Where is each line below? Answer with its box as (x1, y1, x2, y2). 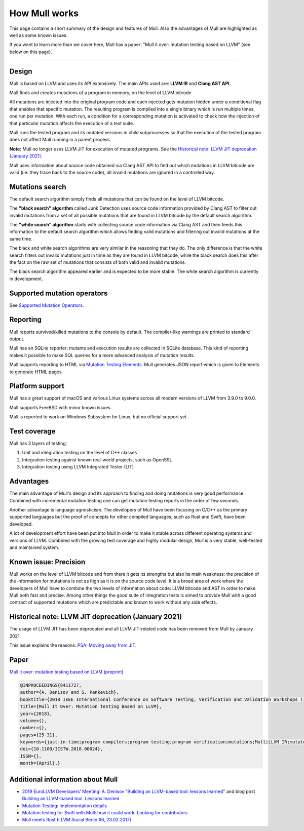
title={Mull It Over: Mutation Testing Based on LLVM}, (20, 704, 162, 709)
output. (9, 336, 25, 342)
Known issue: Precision (9, 558, 86, 566)
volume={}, (20, 718, 47, 724)
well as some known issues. (9, 32, 68, 38)
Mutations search (9, 182, 66, 191)
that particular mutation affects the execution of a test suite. (9, 120, 134, 126)
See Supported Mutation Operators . (9, 302, 84, 308)
